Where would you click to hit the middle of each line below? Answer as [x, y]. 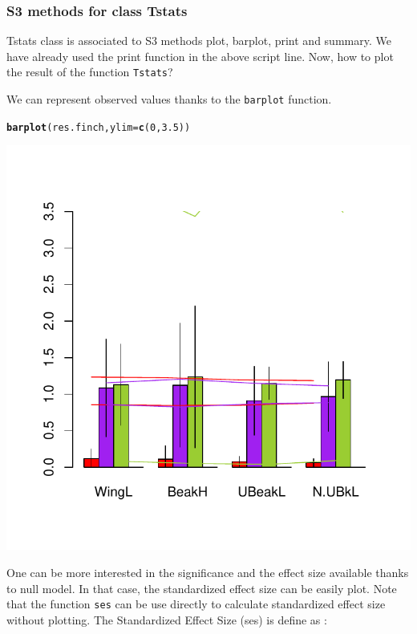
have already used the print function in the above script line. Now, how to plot [200, 56]
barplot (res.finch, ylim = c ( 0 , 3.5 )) [99, 127]
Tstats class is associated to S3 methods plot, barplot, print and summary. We [199, 41]
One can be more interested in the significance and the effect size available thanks [208, 572]
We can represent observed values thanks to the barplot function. [169, 99]
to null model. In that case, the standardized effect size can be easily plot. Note [202, 588]
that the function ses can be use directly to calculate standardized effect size [196, 604]
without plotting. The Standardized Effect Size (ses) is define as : [167, 619]
